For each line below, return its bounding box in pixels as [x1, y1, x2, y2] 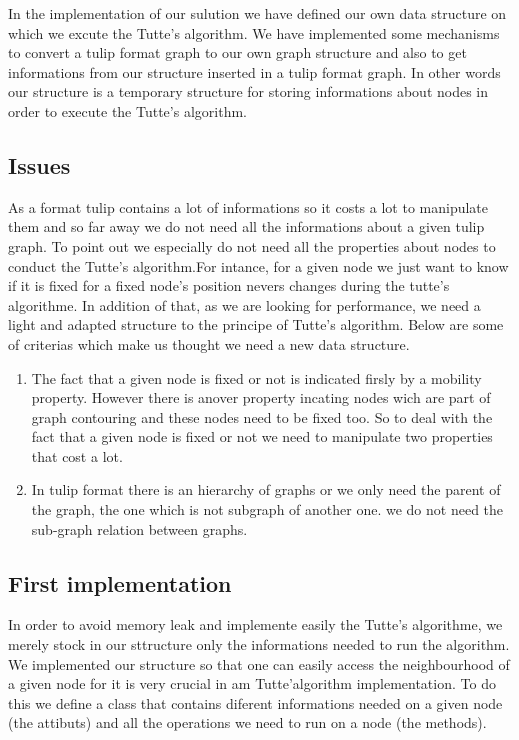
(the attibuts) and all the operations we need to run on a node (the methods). [8, 712, 487, 733]
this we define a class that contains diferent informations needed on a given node [8, 692, 503, 713]
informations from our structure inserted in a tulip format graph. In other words [8, 61, 501, 82]
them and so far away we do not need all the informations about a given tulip [8, 216, 485, 237]
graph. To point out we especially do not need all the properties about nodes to [8, 235, 496, 256]
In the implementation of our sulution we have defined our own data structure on [8, 3, 507, 23]
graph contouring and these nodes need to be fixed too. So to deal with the [31, 406, 493, 427]
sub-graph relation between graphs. [31, 518, 248, 539]
